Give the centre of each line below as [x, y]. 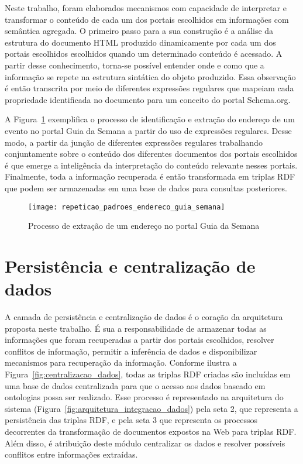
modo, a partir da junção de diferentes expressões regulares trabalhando [134, 142]
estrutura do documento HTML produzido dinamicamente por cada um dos [140, 42]
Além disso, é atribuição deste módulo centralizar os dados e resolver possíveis [145, 443]
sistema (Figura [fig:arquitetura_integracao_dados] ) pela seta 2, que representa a [151, 408]
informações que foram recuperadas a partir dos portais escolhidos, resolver [140, 340]
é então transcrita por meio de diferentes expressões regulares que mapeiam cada [149, 88]
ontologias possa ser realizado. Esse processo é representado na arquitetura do [144, 397]
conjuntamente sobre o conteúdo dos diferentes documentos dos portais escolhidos [151, 154]
